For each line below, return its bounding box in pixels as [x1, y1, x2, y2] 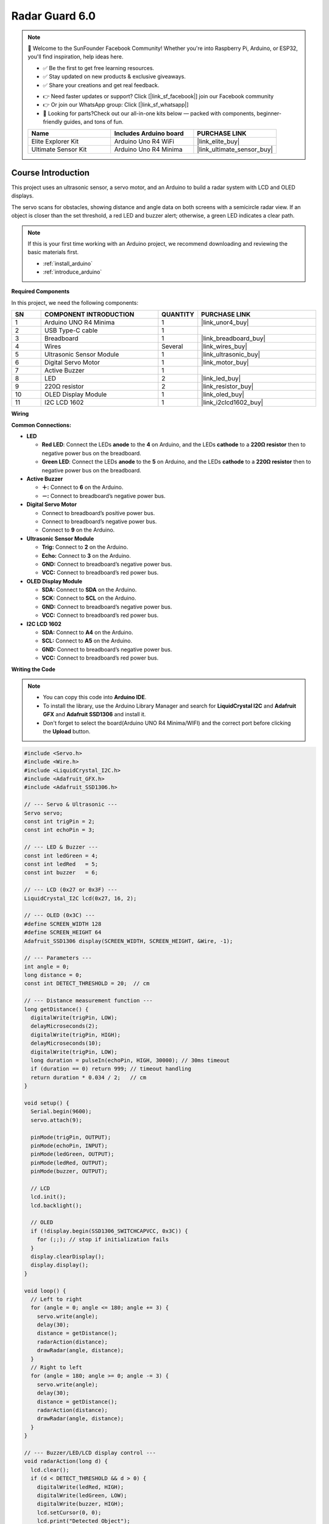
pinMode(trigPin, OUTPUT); [30, 1134, 111, 1141]
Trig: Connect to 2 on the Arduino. [41, 543, 129, 551]
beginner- [256, 110, 281, 117]
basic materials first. [27, 249, 79, 256]
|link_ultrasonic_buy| [201, 351, 260, 359]
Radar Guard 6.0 [11, 9, 96, 23]
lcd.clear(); [30, 1466, 69, 1473]
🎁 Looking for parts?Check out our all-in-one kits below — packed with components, [43, 110, 256, 117]
